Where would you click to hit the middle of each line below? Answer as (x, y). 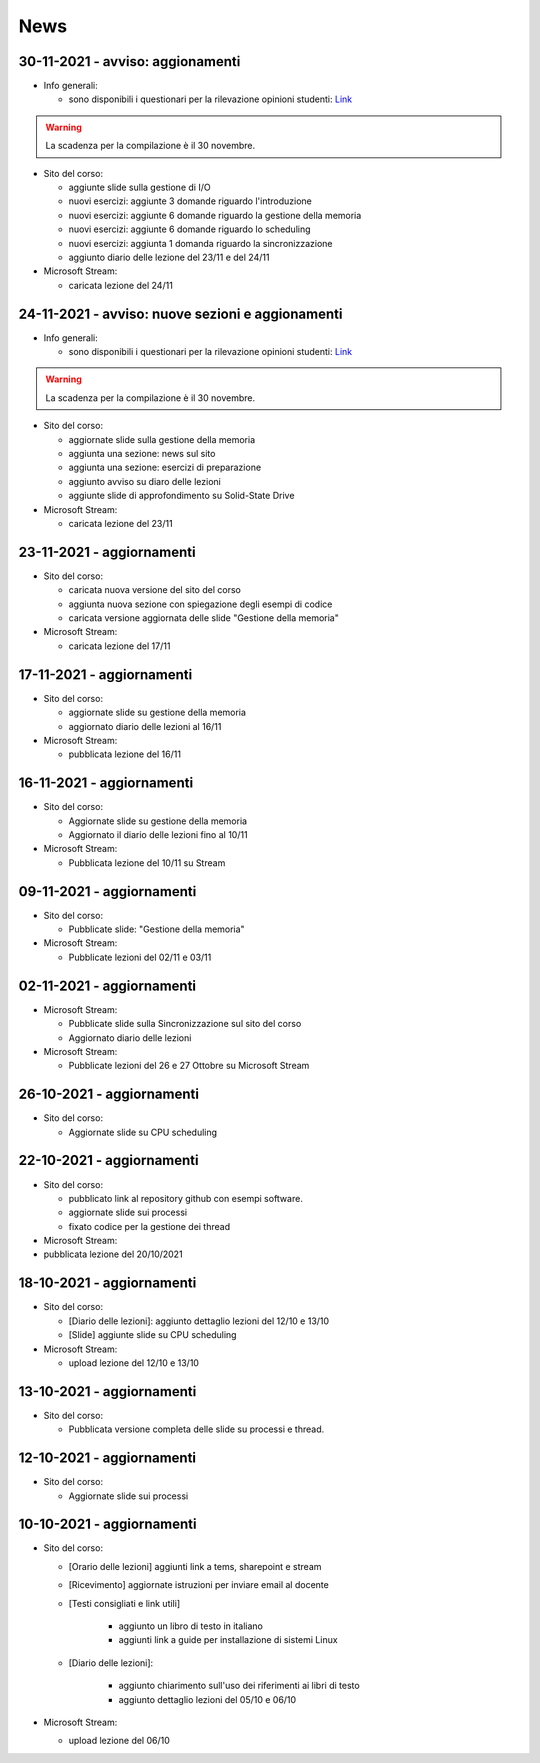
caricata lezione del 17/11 (119, 646)
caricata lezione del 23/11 (121, 523)
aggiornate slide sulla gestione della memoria (162, 439)
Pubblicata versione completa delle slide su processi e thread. (196, 1429)
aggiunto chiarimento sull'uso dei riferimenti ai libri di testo (239, 1686)
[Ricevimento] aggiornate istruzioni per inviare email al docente (198, 1585)
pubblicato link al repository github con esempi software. (186, 1198)
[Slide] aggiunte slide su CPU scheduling (152, 1335)
